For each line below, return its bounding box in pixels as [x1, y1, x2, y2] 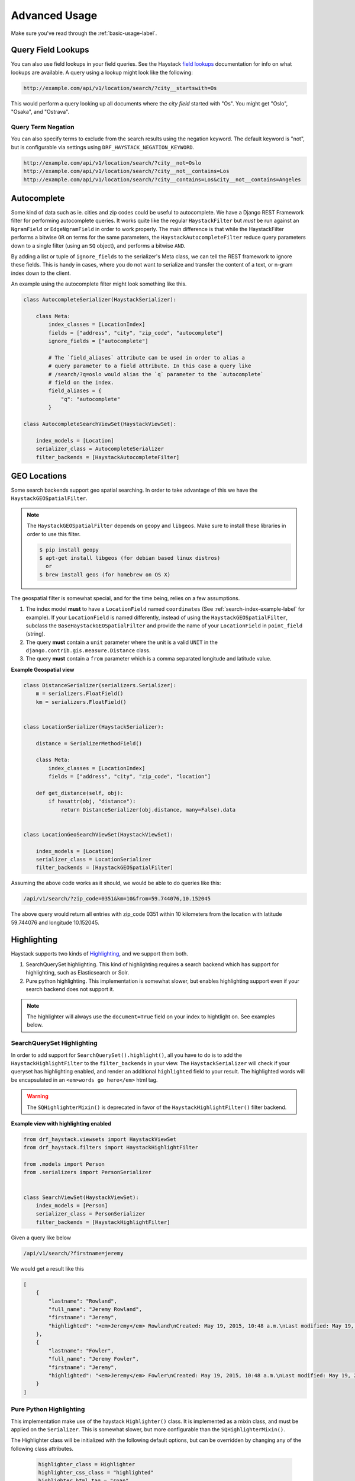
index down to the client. [11, 270, 71, 277]
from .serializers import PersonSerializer [23, 1169, 152, 1176]
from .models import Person [23, 1161, 105, 1168]
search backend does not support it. [25, 986, 115, 993]
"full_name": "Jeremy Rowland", [48, 1306, 142, 1312]
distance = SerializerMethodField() [35, 740, 142, 746]
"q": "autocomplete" [60, 396, 121, 402]
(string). [25, 630, 46, 637]
